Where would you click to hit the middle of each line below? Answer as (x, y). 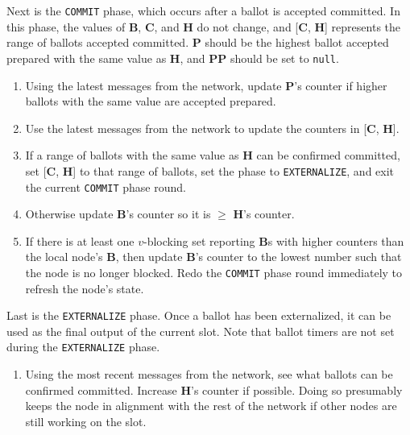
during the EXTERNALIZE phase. (83, 347)
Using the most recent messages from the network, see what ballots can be (209, 374)
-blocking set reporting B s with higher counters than (273, 240)
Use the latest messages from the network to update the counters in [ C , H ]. (212, 128)
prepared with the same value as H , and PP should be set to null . (173, 58)
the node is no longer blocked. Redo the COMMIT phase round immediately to (214, 272)
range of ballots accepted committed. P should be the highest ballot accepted (198, 42)
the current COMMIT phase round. (106, 186)
